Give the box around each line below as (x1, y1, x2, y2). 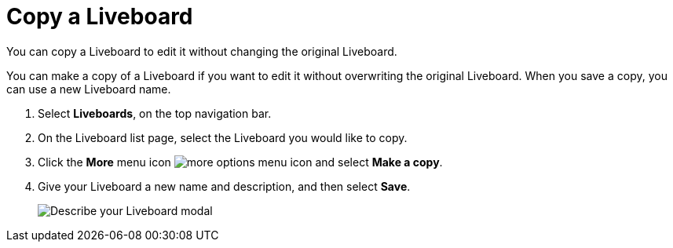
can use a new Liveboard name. (6, 82, 171, 96)
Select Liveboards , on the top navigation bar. (38, 106, 272, 120)
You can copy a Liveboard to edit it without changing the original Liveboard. (6, 44, 397, 58)
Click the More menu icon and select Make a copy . (38, 155, 443, 169)
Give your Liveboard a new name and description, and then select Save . (38, 179, 411, 193)
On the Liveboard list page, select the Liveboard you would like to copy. (38, 130, 408, 144)
